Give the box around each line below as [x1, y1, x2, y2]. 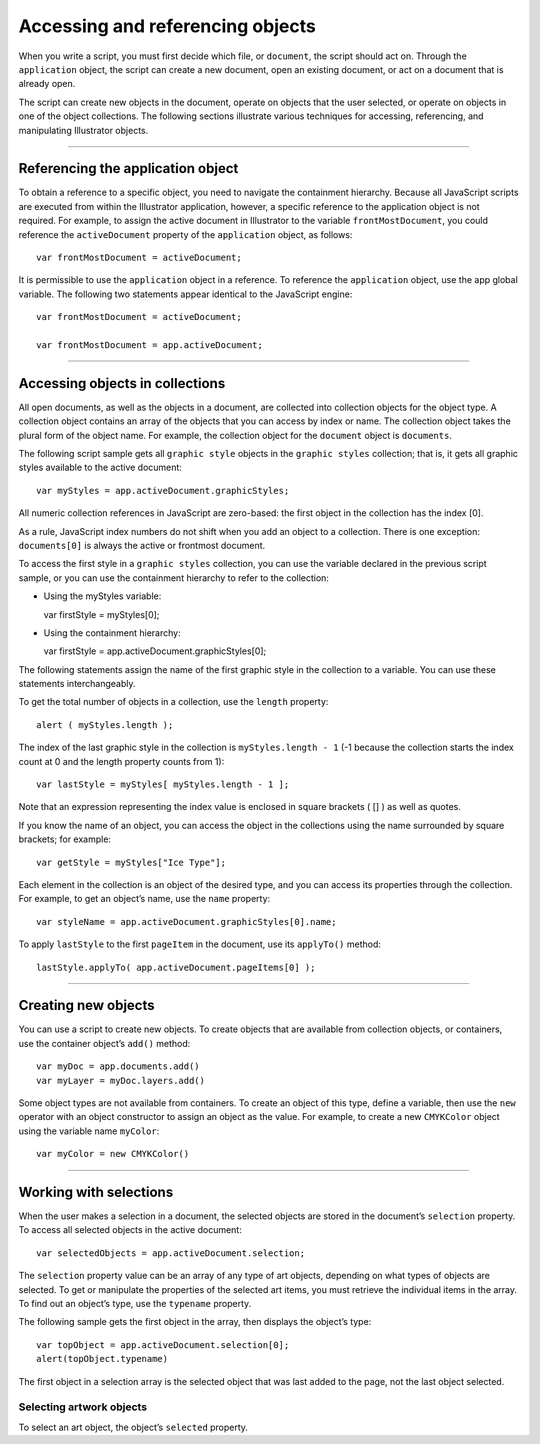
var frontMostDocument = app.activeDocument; [36, 339, 264, 350]
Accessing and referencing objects [18, 15, 317, 37]
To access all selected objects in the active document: [18, 1224, 242, 1236]
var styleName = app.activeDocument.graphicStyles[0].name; [36, 916, 337, 927]
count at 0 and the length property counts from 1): [18, 755, 225, 767]
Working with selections [18, 1184, 174, 1200]
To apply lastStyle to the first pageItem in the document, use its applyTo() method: [18, 938, 382, 950]
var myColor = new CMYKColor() [36, 1148, 190, 1160]
